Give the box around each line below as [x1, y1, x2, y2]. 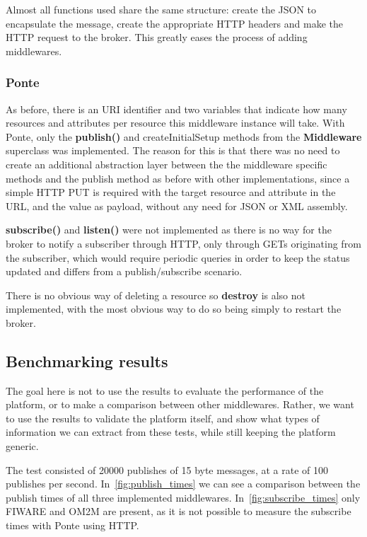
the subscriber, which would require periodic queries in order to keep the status [6, 250, 350, 265]
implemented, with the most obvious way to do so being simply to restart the [6, 301, 342, 316]
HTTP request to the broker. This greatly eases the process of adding [6, 30, 308, 45]
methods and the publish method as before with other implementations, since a [6, 171, 350, 185]
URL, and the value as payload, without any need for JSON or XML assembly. [6, 198, 348, 213]
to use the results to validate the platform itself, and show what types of [6, 410, 320, 425]
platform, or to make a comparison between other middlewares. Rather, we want [6, 397, 354, 412]
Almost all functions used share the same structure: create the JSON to [6, 2, 317, 16]
